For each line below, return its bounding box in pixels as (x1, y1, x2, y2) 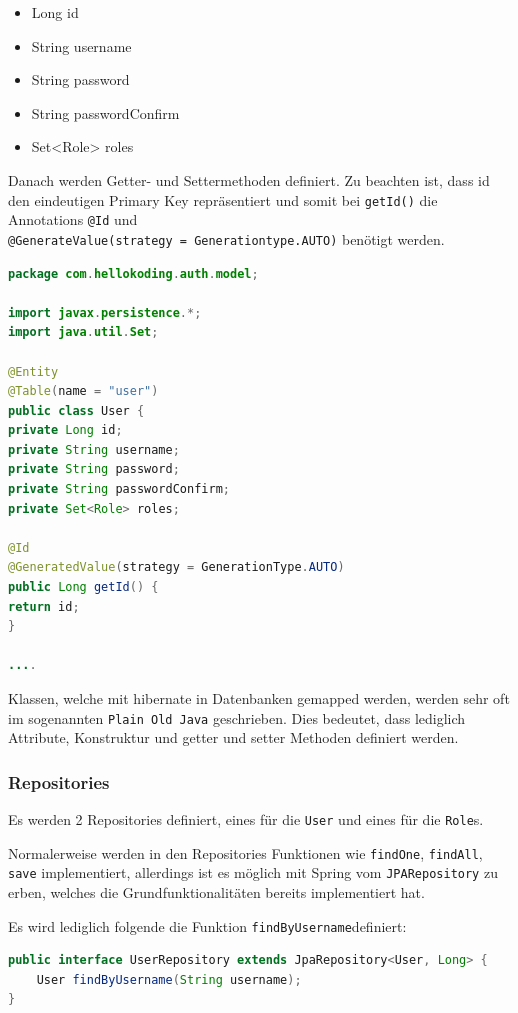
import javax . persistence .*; (8, 305, 202, 320)
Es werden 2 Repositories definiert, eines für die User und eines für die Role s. (8, 809, 484, 830)
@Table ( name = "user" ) (8, 384, 159, 399)
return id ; (8, 599, 80, 614)
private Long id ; (8, 423, 123, 438)
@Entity (8, 364, 59, 379)
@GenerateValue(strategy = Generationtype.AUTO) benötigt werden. (8, 228, 445, 249)
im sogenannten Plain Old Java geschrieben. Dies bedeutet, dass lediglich (8, 707, 466, 728)
